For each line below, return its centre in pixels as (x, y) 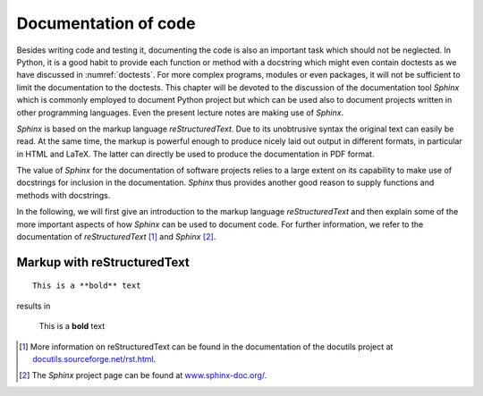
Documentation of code (106, 23)
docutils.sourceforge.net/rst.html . (94, 358)
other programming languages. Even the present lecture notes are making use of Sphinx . (180, 113)
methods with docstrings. (64, 195)
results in (34, 306)
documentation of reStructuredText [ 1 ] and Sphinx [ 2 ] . (116, 237)
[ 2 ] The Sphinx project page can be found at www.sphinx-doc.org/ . (143, 375)
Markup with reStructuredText (103, 262)
